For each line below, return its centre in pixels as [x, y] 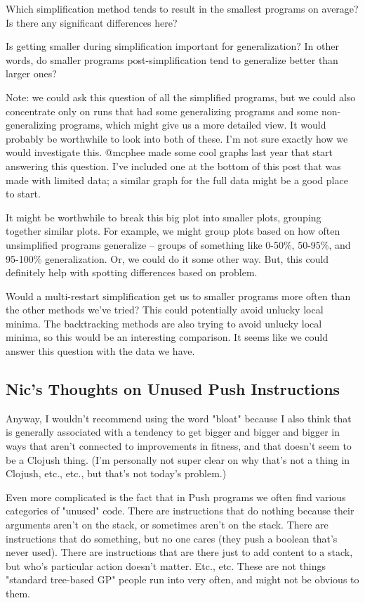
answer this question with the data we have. [100, 351]
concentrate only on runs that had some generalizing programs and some [162, 111]
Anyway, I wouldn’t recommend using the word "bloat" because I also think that [179, 418]
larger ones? [31, 73]
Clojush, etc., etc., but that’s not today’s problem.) [116, 473]
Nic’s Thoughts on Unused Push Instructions [173, 389]
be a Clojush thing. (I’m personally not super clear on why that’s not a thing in [178, 459]
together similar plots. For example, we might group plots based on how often [173, 231]
